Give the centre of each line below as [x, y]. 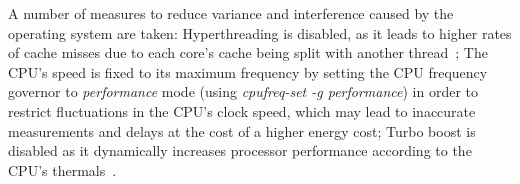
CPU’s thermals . [62, 169]
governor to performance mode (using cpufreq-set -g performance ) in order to [243, 91]
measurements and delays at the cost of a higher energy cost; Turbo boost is [242, 130]
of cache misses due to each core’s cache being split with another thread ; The [248, 52]
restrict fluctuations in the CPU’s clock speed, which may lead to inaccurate [242, 110]
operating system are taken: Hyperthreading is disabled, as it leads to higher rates [260, 32]
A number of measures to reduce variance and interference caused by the [231, 13]
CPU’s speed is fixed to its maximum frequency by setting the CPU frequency [248, 71]
